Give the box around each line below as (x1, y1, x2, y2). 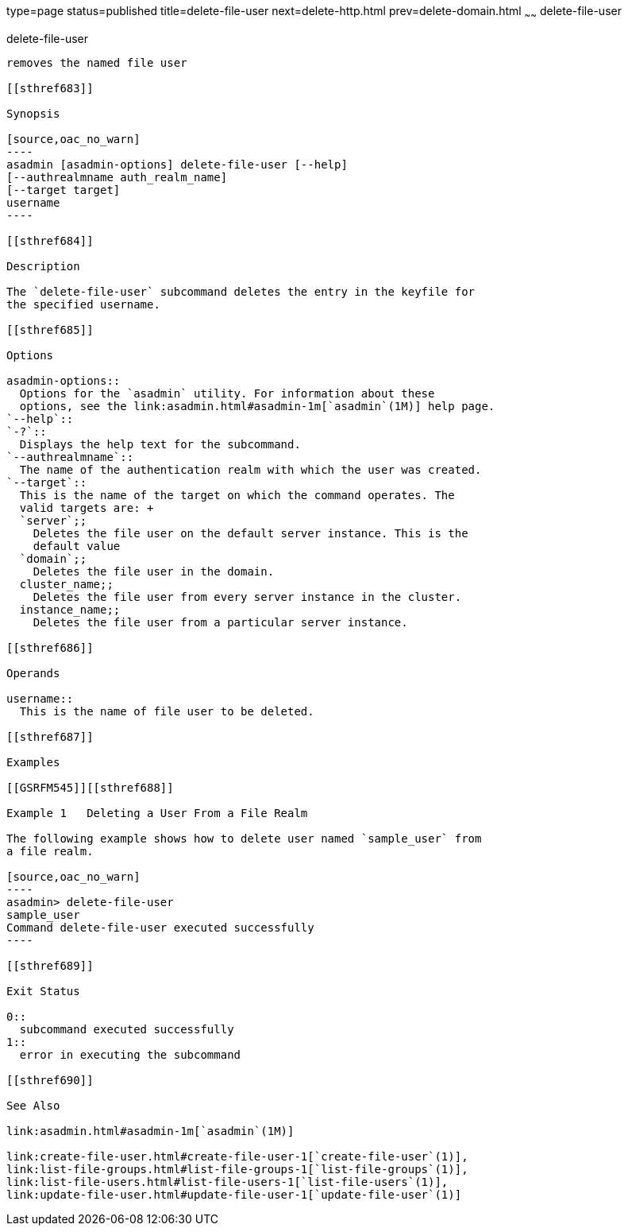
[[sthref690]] (6, 1073, 94, 1087)
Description (6, 259, 80, 273)
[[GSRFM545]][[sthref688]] (6, 781, 174, 794)
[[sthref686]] (6, 641, 94, 654)
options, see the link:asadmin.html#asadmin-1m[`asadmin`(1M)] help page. (19, 399, 495, 413)
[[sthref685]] (6, 323, 94, 336)
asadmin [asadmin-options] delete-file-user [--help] (6, 157, 348, 171)
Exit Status (6, 984, 80, 998)
